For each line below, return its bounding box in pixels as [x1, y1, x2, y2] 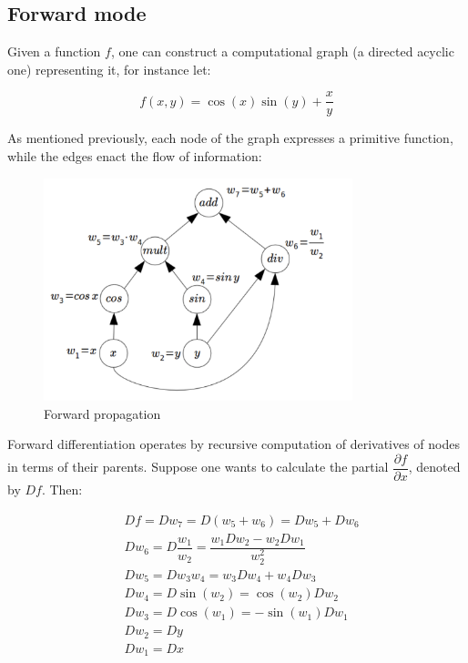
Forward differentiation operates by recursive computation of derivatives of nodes [7, 434, 461, 454]
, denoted [408, 457, 461, 476]
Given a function [7, 42, 101, 61]
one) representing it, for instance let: [7, 59, 211, 78]
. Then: [41, 479, 83, 498]
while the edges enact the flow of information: [7, 147, 262, 166]
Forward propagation [44, 403, 161, 423]
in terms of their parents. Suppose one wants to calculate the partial [7, 457, 389, 476]
